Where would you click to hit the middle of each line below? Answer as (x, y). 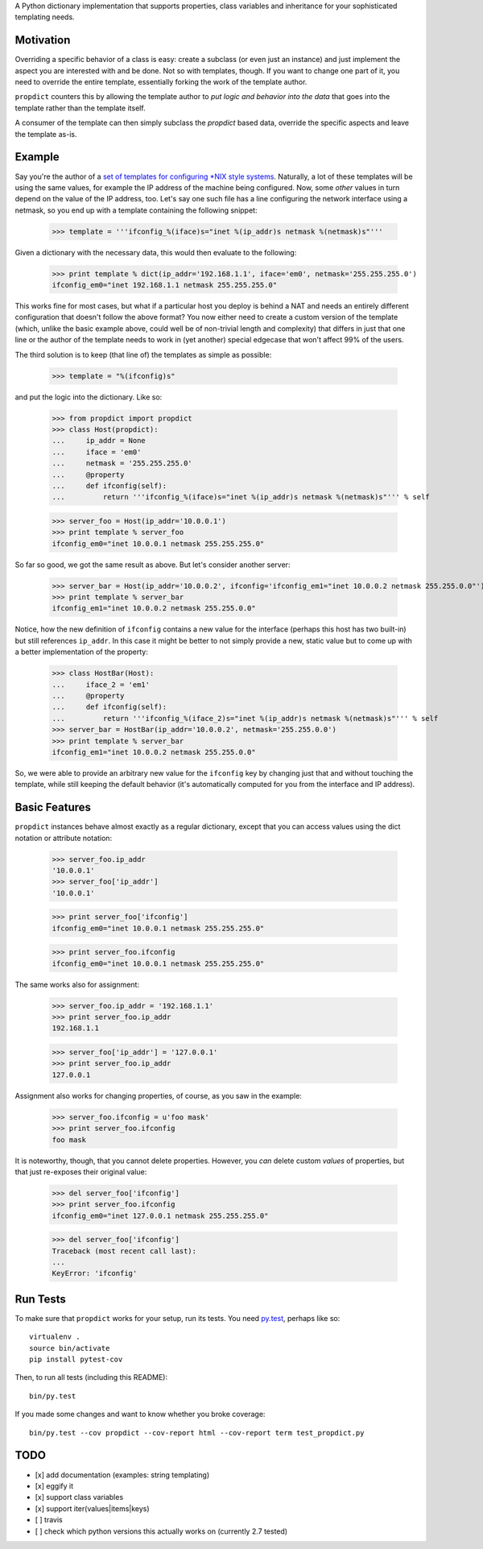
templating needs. (45, 17)
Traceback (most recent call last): (124, 1251)
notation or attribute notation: (64, 838)
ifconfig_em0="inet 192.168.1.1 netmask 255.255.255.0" (165, 285)
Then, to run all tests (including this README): (91, 1377)
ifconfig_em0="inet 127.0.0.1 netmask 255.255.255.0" (160, 1216)
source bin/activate (70, 1348)
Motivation (43, 40)
